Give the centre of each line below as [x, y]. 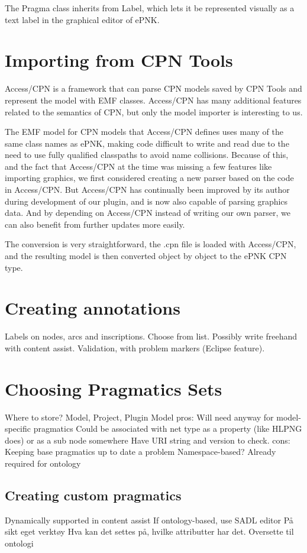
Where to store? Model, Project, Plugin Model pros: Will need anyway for [139, 417]
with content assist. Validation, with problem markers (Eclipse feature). [135, 347]
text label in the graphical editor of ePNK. [82, 19]
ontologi [19, 543]
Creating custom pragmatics [93, 495]
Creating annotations [93, 308]
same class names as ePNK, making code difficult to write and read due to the [147, 143]
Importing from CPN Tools [119, 60]
